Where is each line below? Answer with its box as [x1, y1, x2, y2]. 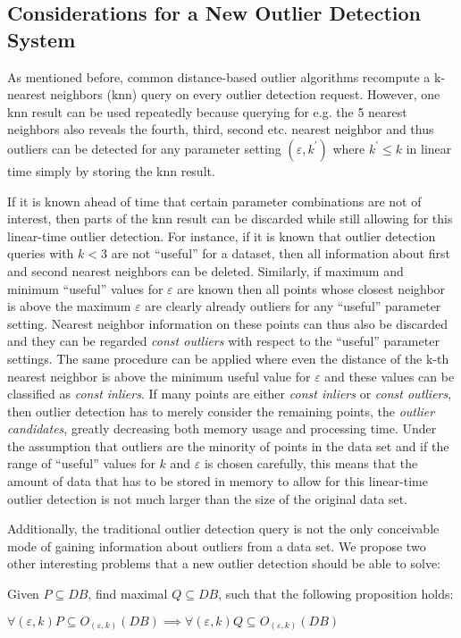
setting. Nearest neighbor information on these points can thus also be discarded [7, 314, 448, 332]
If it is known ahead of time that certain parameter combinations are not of [7, 191, 422, 210]
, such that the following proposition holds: [218, 584, 454, 603]
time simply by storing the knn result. [7, 161, 215, 180]
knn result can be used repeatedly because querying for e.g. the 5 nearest [7, 102, 407, 121]
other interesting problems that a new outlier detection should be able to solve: [7, 554, 441, 573]
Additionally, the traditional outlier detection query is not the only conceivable [7, 519, 440, 538]
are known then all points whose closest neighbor [177, 279, 446, 298]
